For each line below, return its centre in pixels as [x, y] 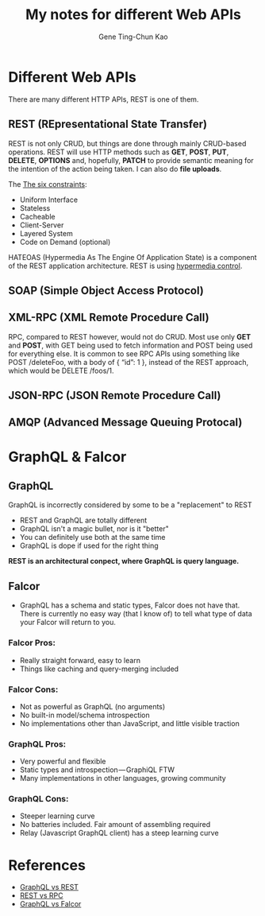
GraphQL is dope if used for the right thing [89, 545]
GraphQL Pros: [37, 743]
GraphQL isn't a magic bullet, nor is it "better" [94, 529]
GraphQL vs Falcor [50, 904]
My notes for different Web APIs [133, 15]
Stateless [35, 208]
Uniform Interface [48, 200]
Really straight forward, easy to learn [80, 660]
